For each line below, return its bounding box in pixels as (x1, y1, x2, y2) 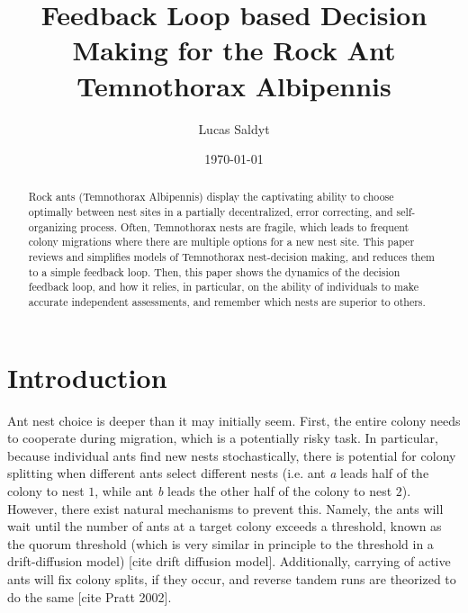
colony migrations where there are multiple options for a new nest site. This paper (28, 234, 415, 249)
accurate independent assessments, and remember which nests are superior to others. (28, 294, 426, 310)
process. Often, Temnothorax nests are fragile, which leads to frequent (80, 219, 409, 234)
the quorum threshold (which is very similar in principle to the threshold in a (7, 534, 434, 553)
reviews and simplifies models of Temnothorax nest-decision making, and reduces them (28, 249, 435, 265)
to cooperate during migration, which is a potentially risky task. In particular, (7, 428, 438, 447)
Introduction (7, 358, 167, 395)
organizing (28, 219, 77, 234)
